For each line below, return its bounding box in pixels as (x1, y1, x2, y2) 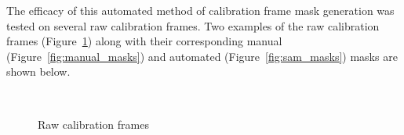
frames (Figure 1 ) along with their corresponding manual (6, 33, 282, 49)
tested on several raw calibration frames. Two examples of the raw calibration (6, 17, 380, 34)
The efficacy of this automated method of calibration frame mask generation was (6, 2, 395, 18)
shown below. (6, 63, 71, 80)
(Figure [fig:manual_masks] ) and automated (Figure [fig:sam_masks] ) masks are (6, 48, 398, 64)
